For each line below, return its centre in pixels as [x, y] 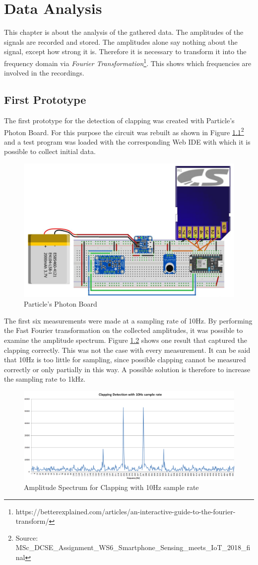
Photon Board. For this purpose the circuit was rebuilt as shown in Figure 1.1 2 [124, 131]
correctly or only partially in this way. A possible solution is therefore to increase [127, 369]
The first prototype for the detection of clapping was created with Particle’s [119, 120]
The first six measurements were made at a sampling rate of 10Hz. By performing [128, 320]
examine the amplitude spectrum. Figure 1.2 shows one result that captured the [126, 340]
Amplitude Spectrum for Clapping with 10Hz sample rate [111, 487]
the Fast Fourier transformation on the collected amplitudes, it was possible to [124, 330]
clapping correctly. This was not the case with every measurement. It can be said [127, 350]
